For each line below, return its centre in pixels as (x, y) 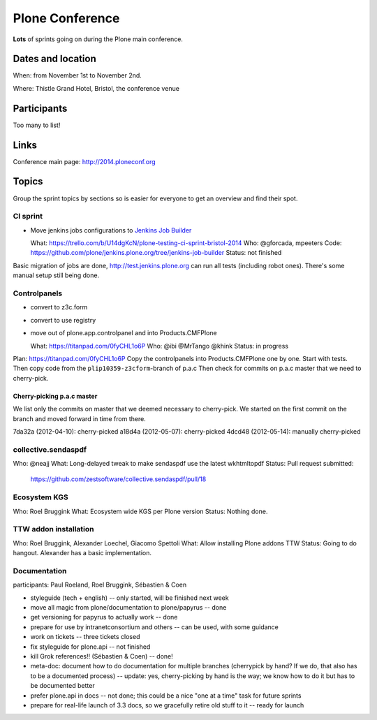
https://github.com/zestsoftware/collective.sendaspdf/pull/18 (118, 479)
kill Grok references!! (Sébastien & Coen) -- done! (102, 656)
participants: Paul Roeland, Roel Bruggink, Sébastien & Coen (100, 585)
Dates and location (55, 59)
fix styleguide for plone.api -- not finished (90, 647)
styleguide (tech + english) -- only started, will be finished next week (130, 598)
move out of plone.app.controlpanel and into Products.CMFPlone (124, 333)
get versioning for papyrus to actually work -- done (104, 617)
